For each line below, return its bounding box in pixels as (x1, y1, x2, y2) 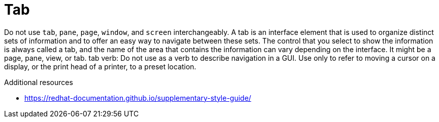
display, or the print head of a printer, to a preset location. (4, 62, 196, 71)
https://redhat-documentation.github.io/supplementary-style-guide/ (24, 93, 251, 102)
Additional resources (4, 77, 73, 87)
